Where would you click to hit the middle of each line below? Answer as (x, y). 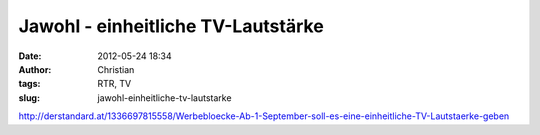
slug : (29, 97)
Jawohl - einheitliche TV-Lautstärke (171, 26)
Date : (30, 56)
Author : (35, 69)
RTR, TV (114, 84)
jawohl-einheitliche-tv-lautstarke (164, 97)
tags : (29, 84)
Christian (116, 69)
